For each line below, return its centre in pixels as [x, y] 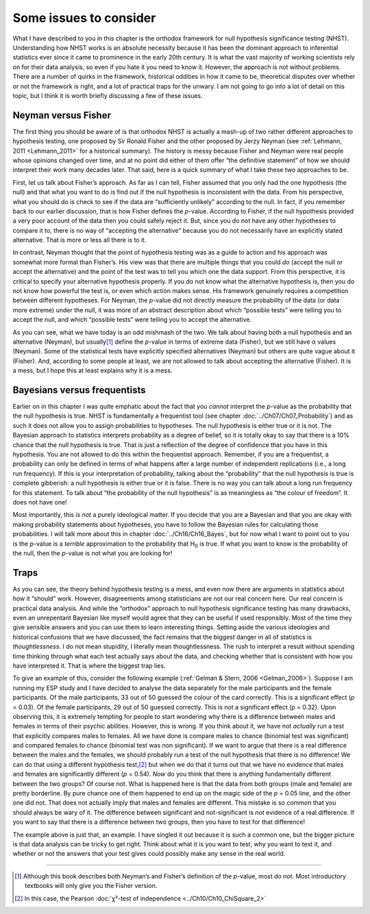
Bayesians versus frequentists [79, 390]
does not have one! [40, 502]
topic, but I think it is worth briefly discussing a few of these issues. [108, 95]
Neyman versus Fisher [62, 115]
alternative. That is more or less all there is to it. [79, 240]
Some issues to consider [84, 18]
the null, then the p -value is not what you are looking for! [92, 553]
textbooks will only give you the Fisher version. [91, 886]
